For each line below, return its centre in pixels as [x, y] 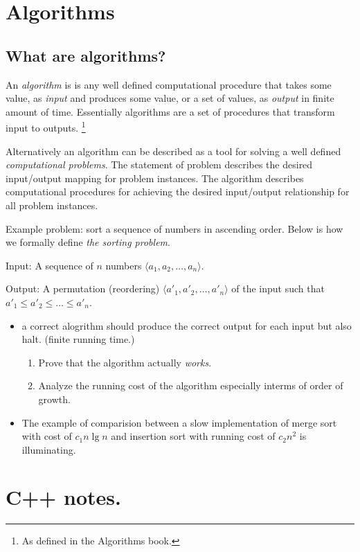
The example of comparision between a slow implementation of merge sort [179, 422]
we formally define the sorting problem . [88, 242]
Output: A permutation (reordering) [83, 288]
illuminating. [49, 449]
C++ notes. [63, 497]
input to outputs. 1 [46, 127]
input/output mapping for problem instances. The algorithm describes [155, 178]
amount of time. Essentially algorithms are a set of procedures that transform [170, 111]
